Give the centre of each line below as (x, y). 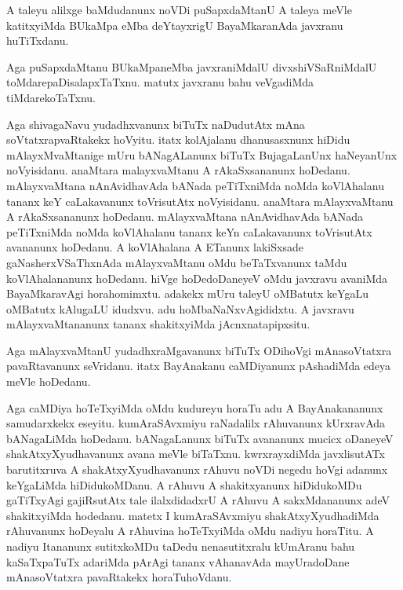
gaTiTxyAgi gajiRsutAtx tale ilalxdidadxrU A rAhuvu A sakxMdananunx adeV (198, 500)
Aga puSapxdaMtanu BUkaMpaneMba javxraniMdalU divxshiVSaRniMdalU (192, 66)
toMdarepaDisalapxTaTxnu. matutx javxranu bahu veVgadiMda (160, 82)
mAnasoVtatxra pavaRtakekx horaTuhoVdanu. (119, 577)
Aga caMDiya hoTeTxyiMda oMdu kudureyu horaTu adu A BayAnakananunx (195, 407)
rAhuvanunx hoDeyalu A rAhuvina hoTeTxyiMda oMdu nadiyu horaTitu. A (190, 531)
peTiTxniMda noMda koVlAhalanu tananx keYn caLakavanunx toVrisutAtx (189, 231)
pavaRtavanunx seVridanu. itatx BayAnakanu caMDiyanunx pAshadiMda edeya (199, 366)
